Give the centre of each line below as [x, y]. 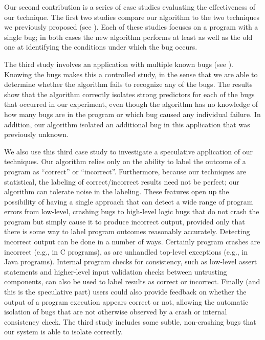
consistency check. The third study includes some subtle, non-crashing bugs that [130, 321]
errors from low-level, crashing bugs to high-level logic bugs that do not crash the [132, 211]
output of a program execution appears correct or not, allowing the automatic [126, 301]
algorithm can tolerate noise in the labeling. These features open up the [117, 191]
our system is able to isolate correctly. [63, 332]
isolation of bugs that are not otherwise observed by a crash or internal [116, 312]
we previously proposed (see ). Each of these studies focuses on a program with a [131, 27]
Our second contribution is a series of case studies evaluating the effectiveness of [130, 7]
